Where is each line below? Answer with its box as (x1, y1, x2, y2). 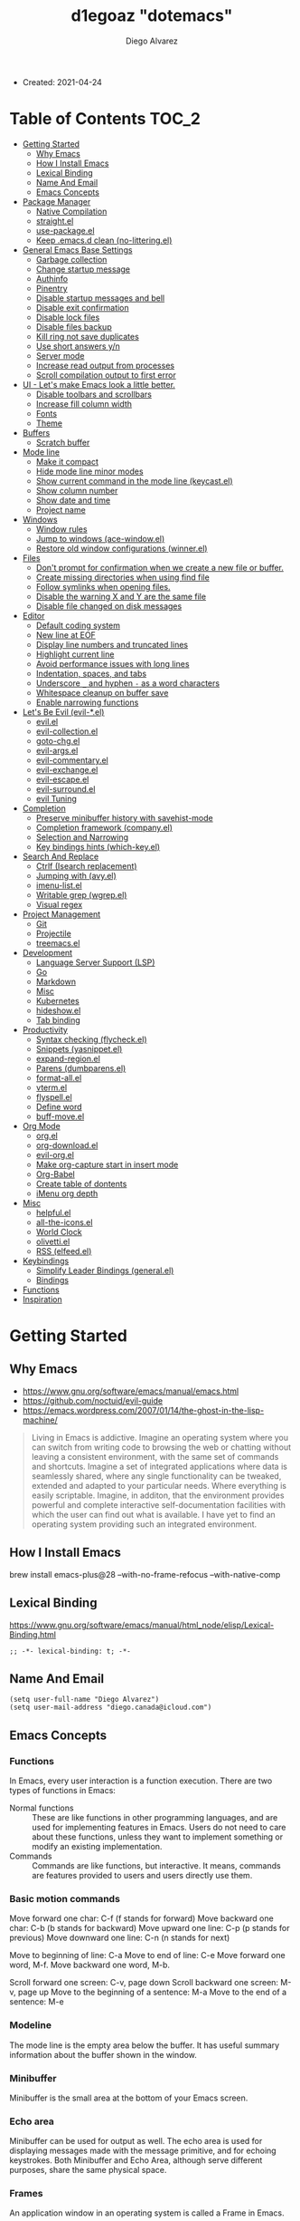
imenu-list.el (35, 880, 83, 891)
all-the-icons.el (35, 1216, 93, 1228)
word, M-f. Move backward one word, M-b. (9, 1959, 170, 1971)
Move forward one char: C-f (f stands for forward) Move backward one (9, 1913, 274, 1924)
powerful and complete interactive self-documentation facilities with (31, 1499, 286, 1510)
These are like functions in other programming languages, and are (32, 1812, 278, 1822)
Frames (9, 2187, 43, 2200)
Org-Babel (35, 1168, 75, 1179)
